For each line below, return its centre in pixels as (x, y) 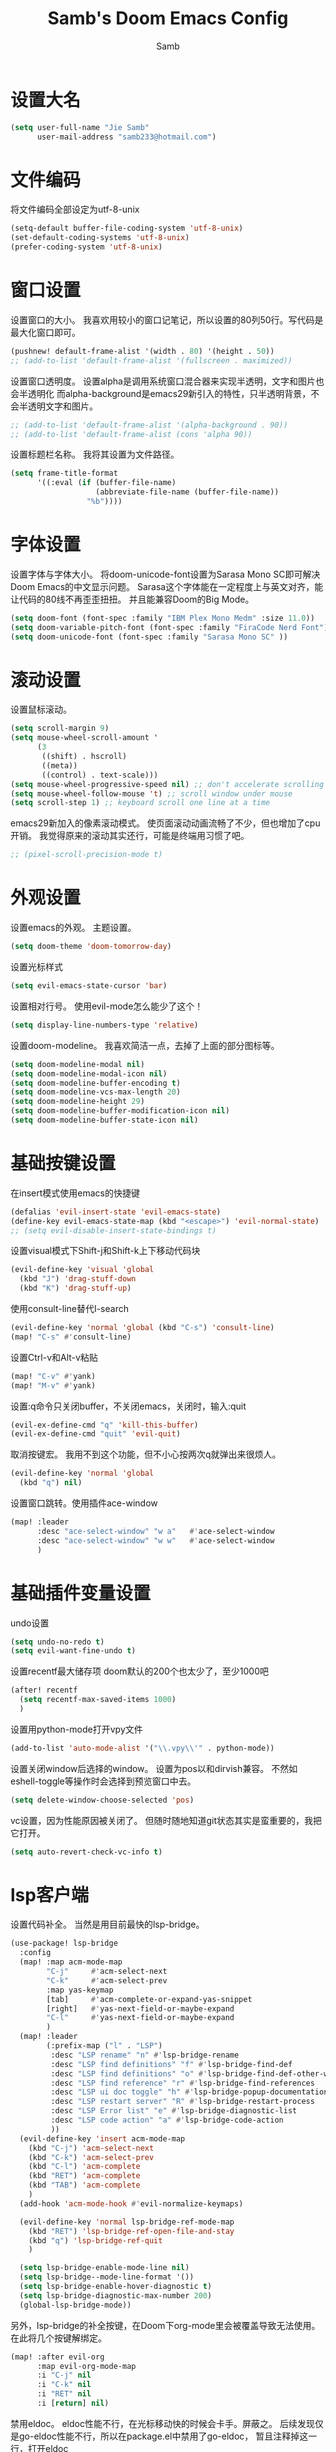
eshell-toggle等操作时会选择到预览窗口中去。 (103, 1781)
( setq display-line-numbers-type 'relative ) (104, 1025)
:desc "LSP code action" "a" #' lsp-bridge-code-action (167, 2120)
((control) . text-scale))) (100, 775)
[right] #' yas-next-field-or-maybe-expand (140, 2008)
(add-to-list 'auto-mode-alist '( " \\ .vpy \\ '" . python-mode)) (142, 1748)
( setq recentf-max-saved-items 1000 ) (98, 1700)
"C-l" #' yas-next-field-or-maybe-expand (140, 2018)
